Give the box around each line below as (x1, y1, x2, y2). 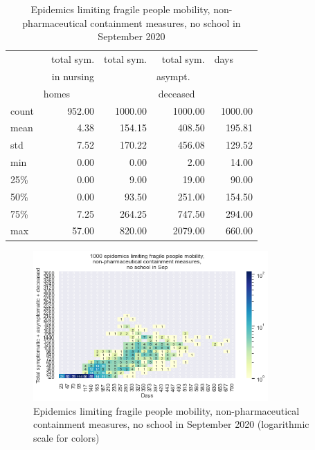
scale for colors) (33, 430, 100, 444)
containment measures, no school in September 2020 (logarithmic (33, 417, 309, 431)
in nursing (51, 68, 95, 83)
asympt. (156, 68, 190, 83)
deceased (158, 86, 195, 100)
